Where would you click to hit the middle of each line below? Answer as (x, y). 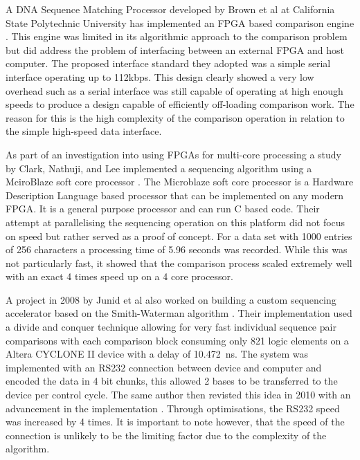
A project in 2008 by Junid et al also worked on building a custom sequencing (171, 299)
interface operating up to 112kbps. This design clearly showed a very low (160, 76)
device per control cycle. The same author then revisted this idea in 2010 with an (178, 395)
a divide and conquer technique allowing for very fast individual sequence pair (171, 327)
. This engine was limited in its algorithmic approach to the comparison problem (177, 36)
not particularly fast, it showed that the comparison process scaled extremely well (179, 263)
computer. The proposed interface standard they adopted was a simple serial (168, 63)
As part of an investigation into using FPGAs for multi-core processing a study (173, 154)
